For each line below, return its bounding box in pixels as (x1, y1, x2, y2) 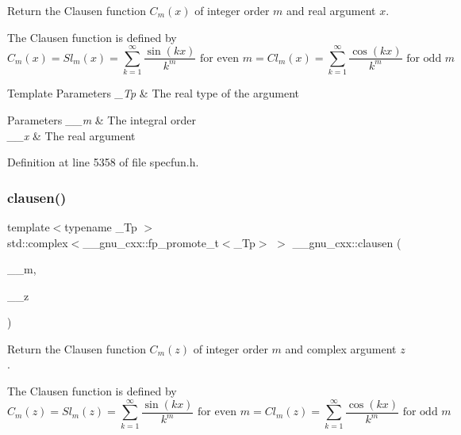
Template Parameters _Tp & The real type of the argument (7, 85, 299, 101)
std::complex (7, 234, 68, 250)
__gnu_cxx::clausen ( (292, 234, 401, 250)
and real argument (286, 2, 376, 18)
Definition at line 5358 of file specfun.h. (7, 154, 199, 170)
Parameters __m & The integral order (7, 111, 197, 128)
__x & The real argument (7, 127, 136, 143)
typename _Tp (64, 218, 137, 235)
